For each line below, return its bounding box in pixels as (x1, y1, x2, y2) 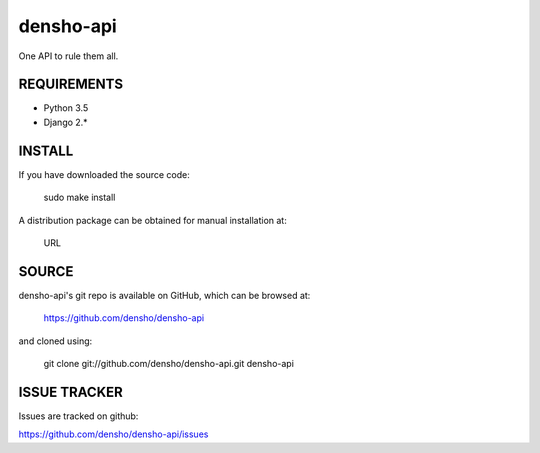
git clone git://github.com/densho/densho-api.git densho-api (43, 358, 295, 369)
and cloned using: (18, 335, 93, 347)
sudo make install (43, 191, 116, 204)
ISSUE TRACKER (18, 383, 124, 400)
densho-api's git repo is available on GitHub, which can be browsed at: (18, 289, 311, 301)
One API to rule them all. (18, 50, 119, 62)
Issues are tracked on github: (18, 410, 139, 422)
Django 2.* (43, 116, 89, 128)
